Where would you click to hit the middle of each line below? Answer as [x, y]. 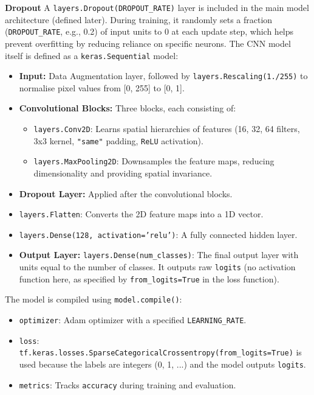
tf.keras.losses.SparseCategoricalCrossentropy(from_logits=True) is [160, 352]
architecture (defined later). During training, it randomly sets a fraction [139, 19]
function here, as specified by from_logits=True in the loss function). [149, 278]
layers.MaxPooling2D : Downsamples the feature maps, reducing [154, 161]
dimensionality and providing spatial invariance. [123, 173]
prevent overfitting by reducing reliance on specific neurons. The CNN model [148, 43]
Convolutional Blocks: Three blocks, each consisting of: [128, 108]
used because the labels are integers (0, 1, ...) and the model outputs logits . [162, 364]
